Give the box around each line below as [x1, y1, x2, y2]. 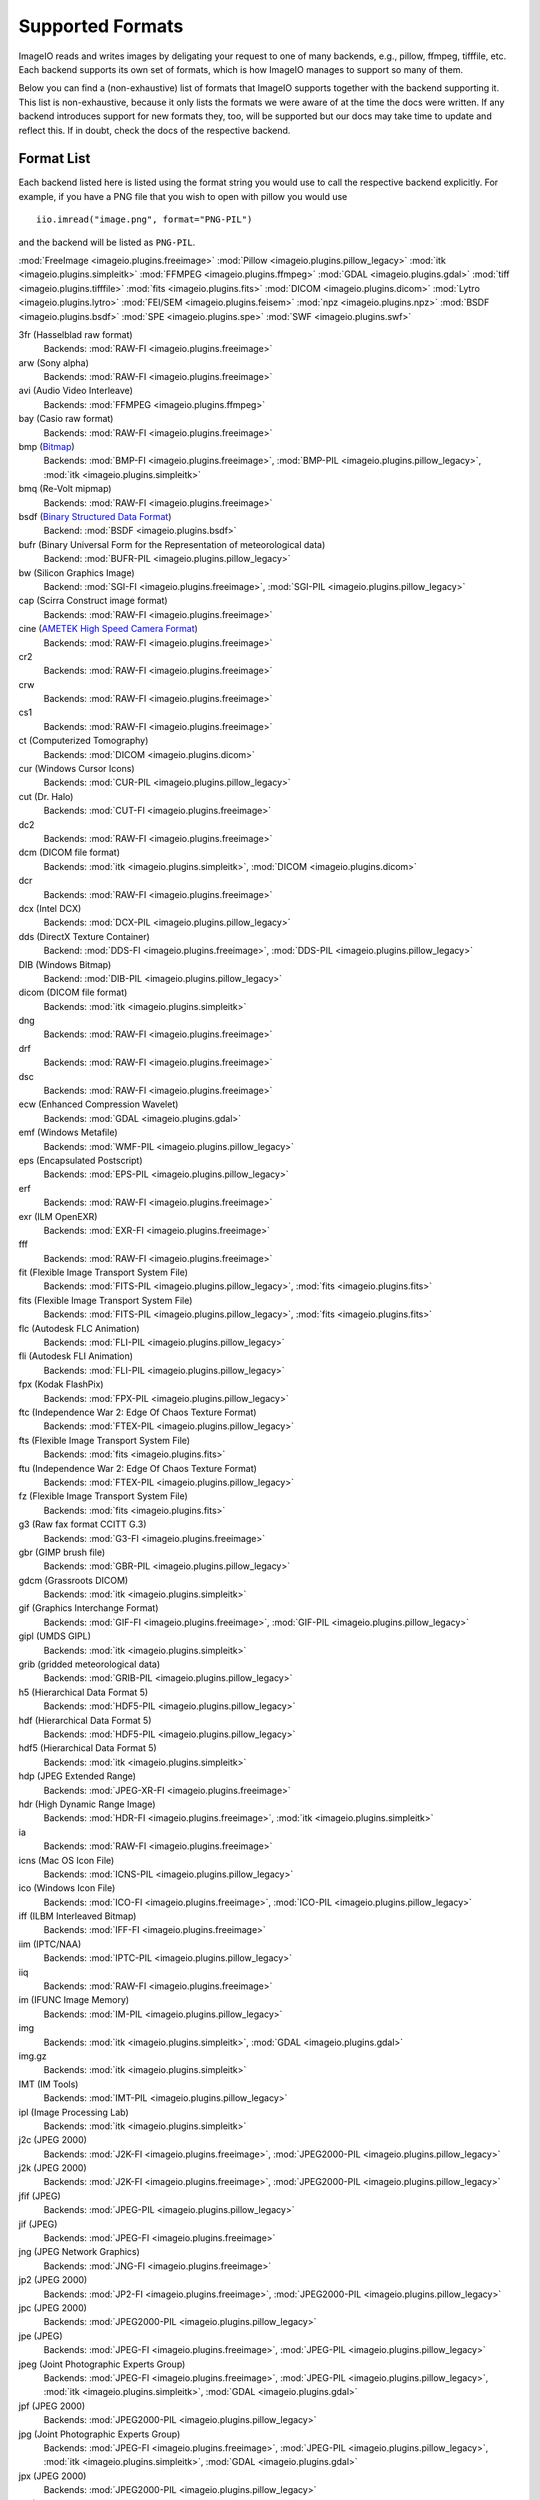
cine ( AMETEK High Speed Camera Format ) [18, 623, 199, 635]
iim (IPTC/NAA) [18, 1938, 82, 1950]
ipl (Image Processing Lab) [18, 2106, 129, 2118]
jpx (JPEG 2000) [18, 2470, 87, 2482]
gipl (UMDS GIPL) [18, 1630, 92, 1642]
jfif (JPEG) [18, 2190, 62, 2202]
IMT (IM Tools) [18, 2078, 79, 2090]
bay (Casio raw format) [18, 413, 114, 425]
